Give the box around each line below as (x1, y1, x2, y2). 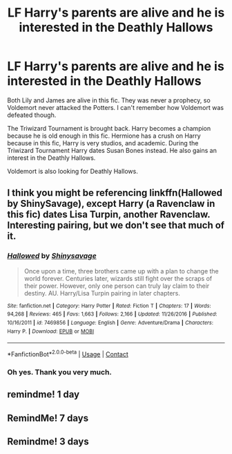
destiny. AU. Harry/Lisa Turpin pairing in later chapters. (23, 289, 181, 297)
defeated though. (7, 111, 57, 119)
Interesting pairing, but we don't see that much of (7, 219, 225, 231)
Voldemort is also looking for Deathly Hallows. (7, 167, 138, 175)
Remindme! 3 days (7, 436, 89, 447)
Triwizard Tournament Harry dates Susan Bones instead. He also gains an (7, 146, 217, 154)
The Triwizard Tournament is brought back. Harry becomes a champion (7, 124, 211, 132)
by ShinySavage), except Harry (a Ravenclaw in (7, 198, 215, 210)
